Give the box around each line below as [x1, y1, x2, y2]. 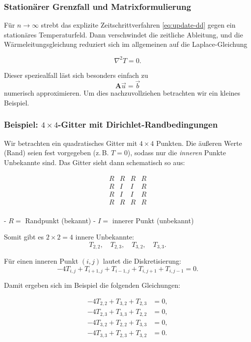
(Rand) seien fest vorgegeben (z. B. [4, 147, 109, 158]
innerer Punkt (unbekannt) [112, 215, 194, 225]
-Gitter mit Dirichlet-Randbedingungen [58, 118, 218, 131]
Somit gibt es [4, 232, 44, 242]
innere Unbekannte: [75, 232, 134, 242]
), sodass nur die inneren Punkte [127, 147, 226, 158]
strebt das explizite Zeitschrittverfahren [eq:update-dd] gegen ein [41, 20, 236, 30]
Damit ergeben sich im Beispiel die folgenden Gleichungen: [4, 280, 180, 290]
